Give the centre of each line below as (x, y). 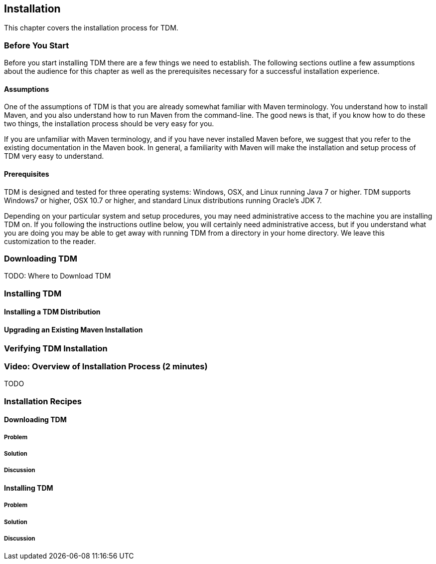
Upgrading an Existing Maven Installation (73, 329)
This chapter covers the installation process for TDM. (91, 28)
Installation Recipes (43, 401)
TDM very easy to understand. (54, 156)
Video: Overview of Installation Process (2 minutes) (106, 366)
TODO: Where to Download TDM (58, 276)
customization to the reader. (50, 241)
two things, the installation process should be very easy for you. (109, 124)
